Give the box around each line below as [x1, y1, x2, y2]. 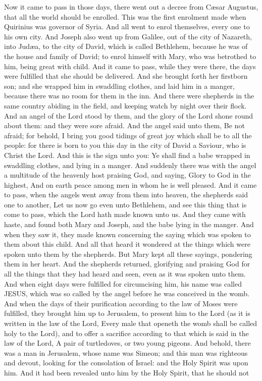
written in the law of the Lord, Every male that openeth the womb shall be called [4, 318, 257, 328]
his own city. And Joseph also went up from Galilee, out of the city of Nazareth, [4, 31, 252, 41]
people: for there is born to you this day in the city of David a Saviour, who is [4, 140, 246, 150]
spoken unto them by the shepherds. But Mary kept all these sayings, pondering [4, 248, 252, 259]
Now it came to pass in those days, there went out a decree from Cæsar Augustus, [4, 2, 258, 12]
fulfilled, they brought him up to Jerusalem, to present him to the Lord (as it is [4, 308, 250, 318]
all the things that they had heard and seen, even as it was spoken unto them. [4, 268, 246, 279]
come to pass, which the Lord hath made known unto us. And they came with [4, 209, 246, 220]
